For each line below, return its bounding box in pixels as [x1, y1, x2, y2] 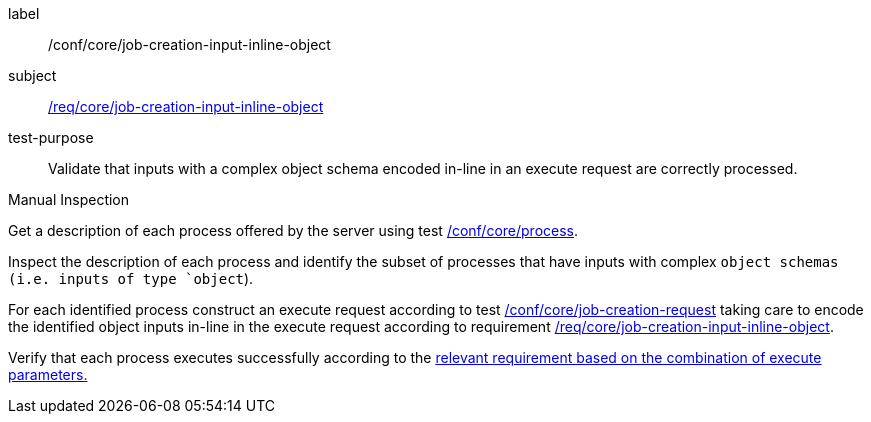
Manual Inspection [8, 191, 130, 208]
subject [8, 67, 57, 84]
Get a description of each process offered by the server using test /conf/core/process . [8, 222, 579, 239]
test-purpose [8, 129, 94, 146]
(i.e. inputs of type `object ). [8, 270, 254, 287]
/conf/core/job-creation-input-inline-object [48, 36, 331, 53]
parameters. [8, 366, 88, 383]
